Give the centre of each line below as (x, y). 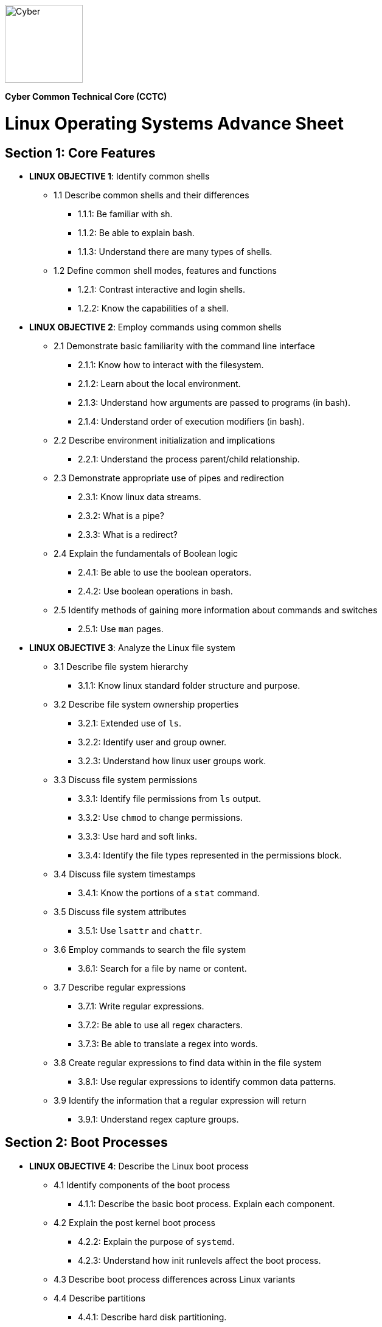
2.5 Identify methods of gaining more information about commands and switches (216, 610)
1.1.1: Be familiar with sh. (125, 214)
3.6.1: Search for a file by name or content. (162, 968)
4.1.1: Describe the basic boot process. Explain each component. (207, 1203)
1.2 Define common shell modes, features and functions (165, 270)
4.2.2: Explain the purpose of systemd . (156, 1241)
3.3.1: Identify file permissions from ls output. (169, 798)
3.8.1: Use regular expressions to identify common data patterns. (207, 1081)
